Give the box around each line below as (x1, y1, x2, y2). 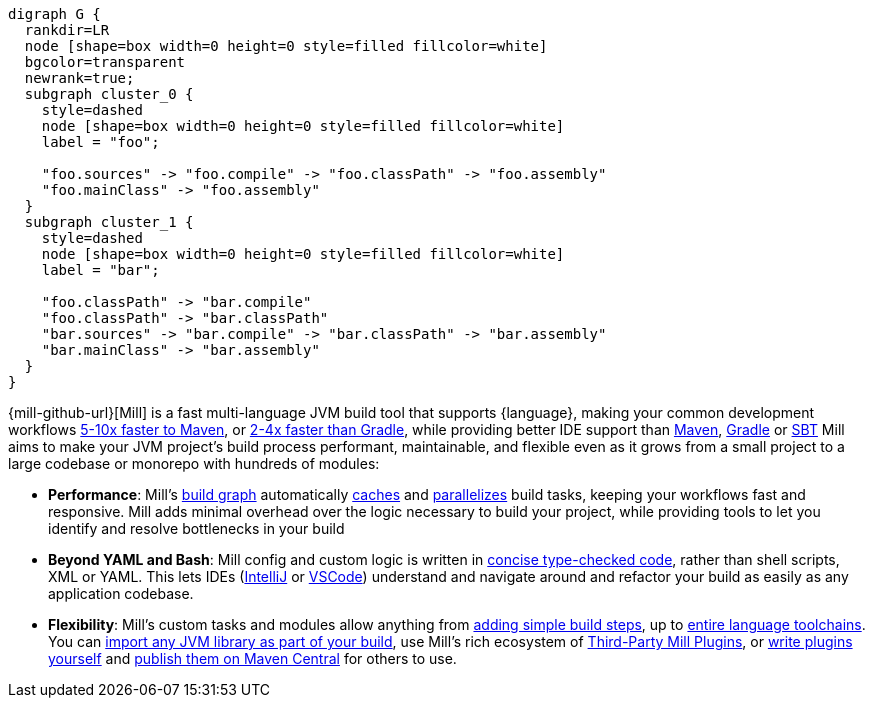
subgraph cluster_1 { (24, 214, 194, 230)
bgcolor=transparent (24, 54, 186, 70)
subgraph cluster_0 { (24, 86, 194, 102)
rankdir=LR (24, 22, 110, 38)
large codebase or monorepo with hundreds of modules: (8, 455, 380, 472)
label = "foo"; (41, 134, 160, 150)
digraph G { (8, 6, 101, 22)
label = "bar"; (41, 262, 160, 278)
